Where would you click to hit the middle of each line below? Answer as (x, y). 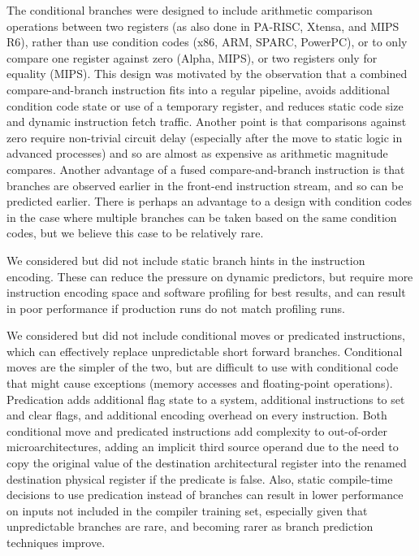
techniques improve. (56, 542)
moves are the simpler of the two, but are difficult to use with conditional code (203, 367)
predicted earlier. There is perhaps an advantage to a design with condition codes (209, 201)
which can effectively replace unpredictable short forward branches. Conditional (205, 351)
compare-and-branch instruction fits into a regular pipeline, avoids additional (198, 89)
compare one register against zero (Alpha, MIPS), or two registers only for (192, 57)
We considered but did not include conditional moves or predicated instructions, (206, 335)
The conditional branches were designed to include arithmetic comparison (190, 10)
